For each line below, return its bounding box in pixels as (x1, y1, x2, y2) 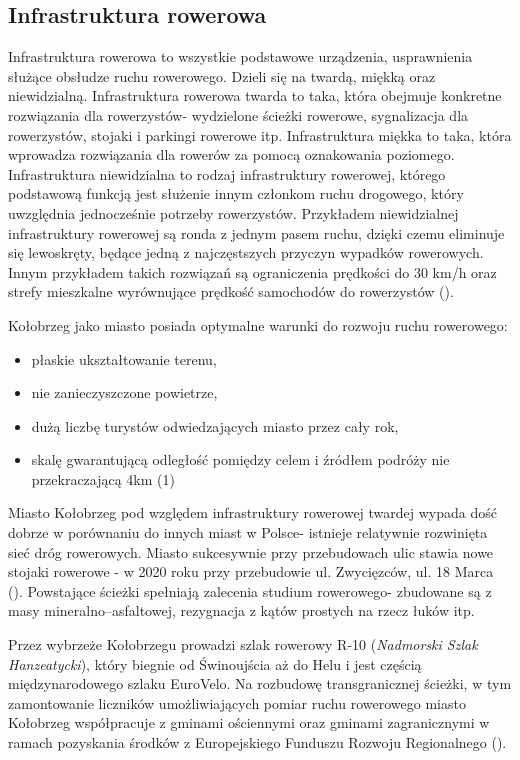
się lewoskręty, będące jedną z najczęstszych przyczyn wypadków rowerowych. (8, 242, 484, 263)
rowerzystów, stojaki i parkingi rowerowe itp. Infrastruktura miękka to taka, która (8, 124, 512, 145)
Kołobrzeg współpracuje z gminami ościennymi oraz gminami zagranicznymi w (8, 712, 490, 733)
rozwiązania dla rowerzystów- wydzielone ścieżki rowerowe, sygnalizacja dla (8, 104, 469, 125)
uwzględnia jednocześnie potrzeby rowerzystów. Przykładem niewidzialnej (8, 202, 459, 223)
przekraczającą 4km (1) (31, 468, 175, 489)
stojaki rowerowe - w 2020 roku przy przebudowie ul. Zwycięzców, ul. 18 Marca (8, 561, 494, 582)
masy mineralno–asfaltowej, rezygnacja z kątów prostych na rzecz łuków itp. (8, 600, 475, 621)
